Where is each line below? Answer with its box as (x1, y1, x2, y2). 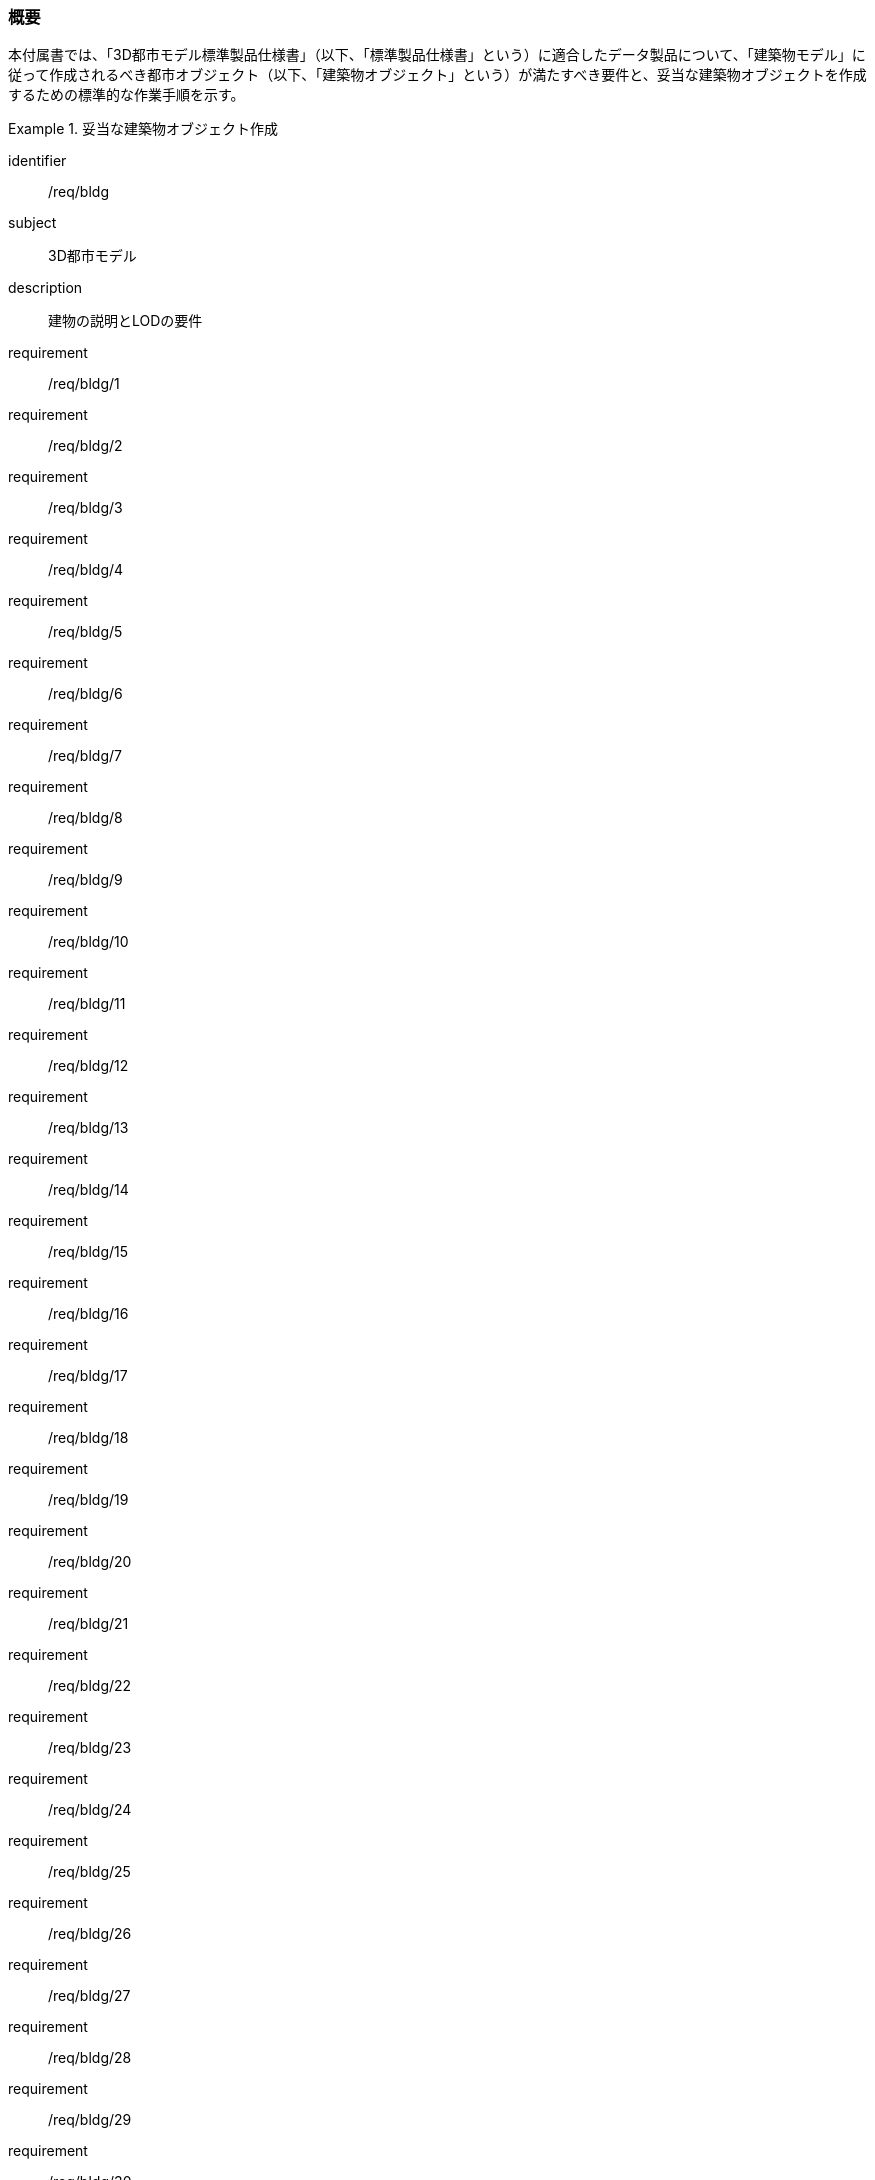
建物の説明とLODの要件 (48, 312, 203, 330)
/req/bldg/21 (48, 1615, 129, 1633)
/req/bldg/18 (48, 1429, 129, 1447)
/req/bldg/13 (48, 1119, 129, 1137)
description (8, 279, 83, 297)
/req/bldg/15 (48, 1243, 129, 1261)
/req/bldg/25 (48, 1863, 131, 1881)
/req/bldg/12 (48, 1057, 129, 1075)
